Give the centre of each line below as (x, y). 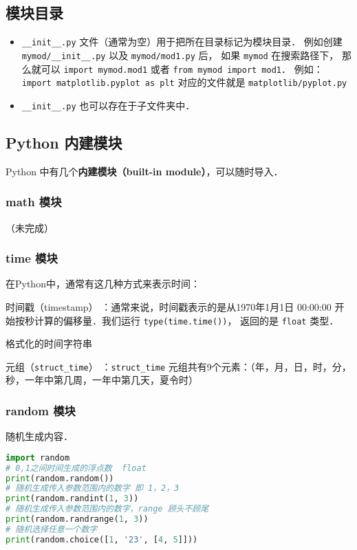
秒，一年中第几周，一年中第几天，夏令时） (102, 380)
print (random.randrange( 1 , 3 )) (77, 519)
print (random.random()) (60, 478)
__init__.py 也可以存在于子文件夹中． (108, 105)
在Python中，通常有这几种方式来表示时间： (103, 284)
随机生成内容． (39, 436)
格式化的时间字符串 (49, 343)
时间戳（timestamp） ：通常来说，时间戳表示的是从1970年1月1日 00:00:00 (169, 306)
